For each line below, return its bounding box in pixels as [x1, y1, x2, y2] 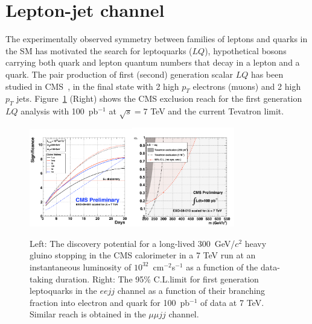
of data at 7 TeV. [200, 296, 264, 308]
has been [250, 67, 284, 80]
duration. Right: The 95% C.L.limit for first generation [56, 272, 259, 285]
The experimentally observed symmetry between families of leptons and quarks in [5, 33, 308, 45]
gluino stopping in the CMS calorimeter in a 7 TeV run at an [30, 249, 256, 261]
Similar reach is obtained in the [30, 308, 146, 320]
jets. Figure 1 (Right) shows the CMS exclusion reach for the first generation [16, 92, 302, 105]
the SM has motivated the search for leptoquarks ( [5, 44, 193, 57]
